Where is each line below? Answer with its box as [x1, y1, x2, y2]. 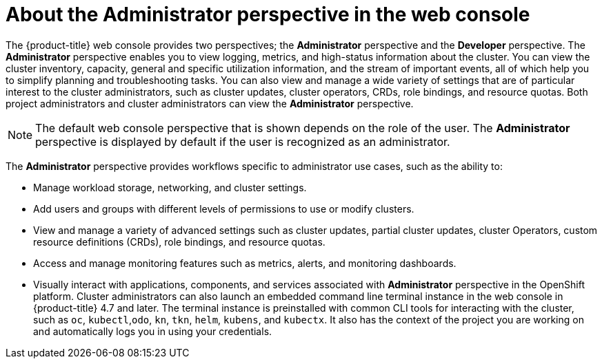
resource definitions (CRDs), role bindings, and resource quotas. [33, 235, 325, 248]
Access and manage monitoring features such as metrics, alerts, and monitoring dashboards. [33, 257, 456, 269]
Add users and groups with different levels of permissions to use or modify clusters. [33, 202, 414, 215]
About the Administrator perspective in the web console [6, 3, 530, 26]
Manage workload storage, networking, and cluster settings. [33, 181, 307, 193]
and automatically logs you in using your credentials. [33, 325, 272, 337]
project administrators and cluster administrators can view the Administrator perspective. [6, 97, 414, 109]
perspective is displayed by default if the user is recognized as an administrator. [35, 134, 450, 149]
